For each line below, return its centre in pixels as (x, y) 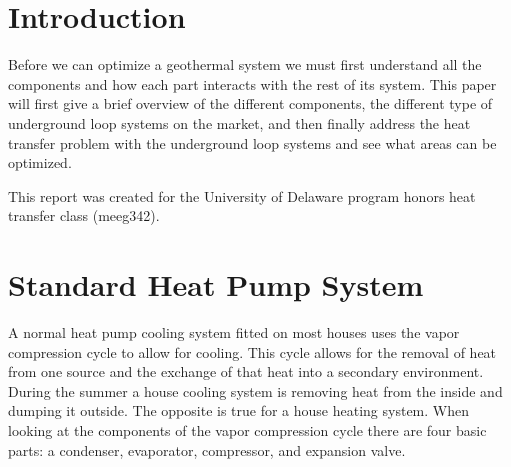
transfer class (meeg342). (84, 215)
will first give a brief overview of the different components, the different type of (250, 103)
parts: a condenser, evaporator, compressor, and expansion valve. (207, 449)
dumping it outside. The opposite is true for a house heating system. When (238, 410)
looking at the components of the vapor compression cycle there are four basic (247, 429)
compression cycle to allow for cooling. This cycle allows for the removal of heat (252, 351)
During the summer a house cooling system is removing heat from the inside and (255, 390)
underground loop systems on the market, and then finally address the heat (239, 122)
